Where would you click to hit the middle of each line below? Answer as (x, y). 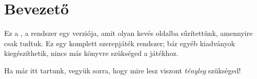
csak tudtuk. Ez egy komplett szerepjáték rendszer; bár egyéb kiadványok (120, 43)
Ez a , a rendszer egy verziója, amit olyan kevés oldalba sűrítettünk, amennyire (128, 33)
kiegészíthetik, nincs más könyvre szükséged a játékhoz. (91, 53)
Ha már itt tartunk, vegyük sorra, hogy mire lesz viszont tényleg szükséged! (123, 70)
